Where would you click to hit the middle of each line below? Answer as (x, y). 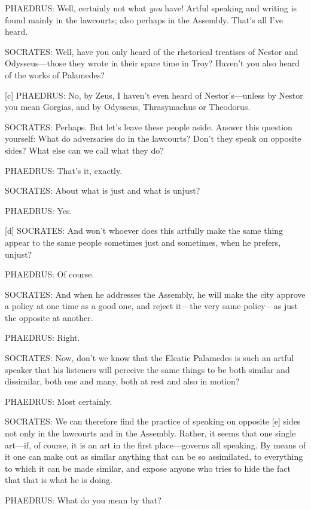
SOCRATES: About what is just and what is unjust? (103, 190)
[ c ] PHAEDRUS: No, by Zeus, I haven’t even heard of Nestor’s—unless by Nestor (154, 95)
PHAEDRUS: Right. (42, 338)
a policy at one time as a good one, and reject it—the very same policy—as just (151, 306)
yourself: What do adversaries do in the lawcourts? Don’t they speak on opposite (153, 138)
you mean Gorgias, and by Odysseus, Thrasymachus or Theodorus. (128, 107)
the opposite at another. (49, 317)
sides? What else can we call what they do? (84, 150)
